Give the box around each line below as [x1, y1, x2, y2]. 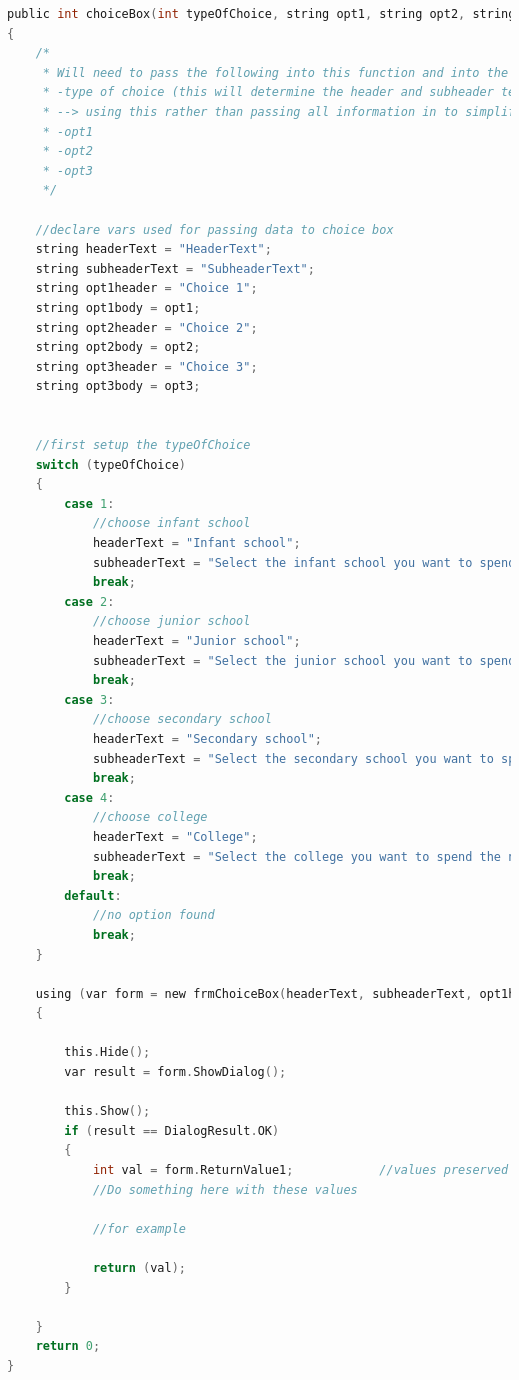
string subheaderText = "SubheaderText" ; [35, 261, 315, 276]
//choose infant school [92, 516, 251, 531]
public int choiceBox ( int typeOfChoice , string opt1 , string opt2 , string [7, 7, 516, 21]
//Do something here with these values [92, 1182, 358, 1197]
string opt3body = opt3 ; [35, 379, 201, 394]
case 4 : [64, 790, 115, 805]
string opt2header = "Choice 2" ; [35, 320, 258, 335]
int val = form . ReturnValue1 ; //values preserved [92, 1163, 509, 1178]
